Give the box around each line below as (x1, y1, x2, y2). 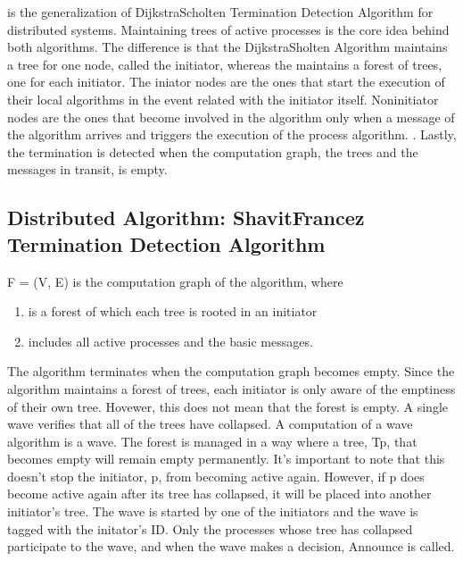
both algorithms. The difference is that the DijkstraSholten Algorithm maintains (7, 38, 448, 56)
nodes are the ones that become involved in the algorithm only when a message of (7, 107, 455, 126)
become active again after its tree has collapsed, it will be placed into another (7, 484, 432, 503)
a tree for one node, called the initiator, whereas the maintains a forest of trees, (7, 54, 442, 73)
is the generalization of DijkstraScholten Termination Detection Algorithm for (7, 3, 434, 21)
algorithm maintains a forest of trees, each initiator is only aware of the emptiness (7, 379, 456, 398)
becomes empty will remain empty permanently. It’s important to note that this (7, 449, 445, 468)
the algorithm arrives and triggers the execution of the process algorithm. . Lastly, (7, 125, 457, 144)
